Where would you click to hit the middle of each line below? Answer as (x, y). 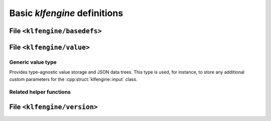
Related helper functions (40, 92)
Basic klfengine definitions (66, 13)
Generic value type (33, 62)
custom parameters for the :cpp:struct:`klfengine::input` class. (73, 79)
